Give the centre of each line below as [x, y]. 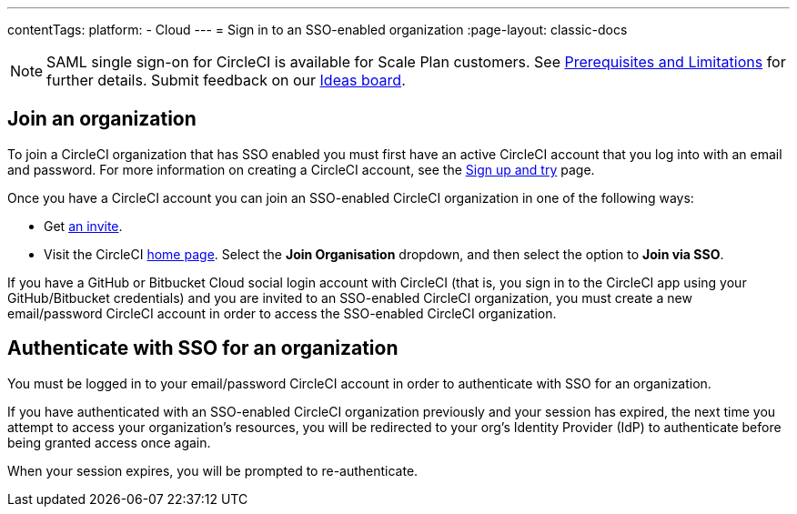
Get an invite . [83, 226]
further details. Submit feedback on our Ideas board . [226, 80]
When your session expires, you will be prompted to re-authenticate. [213, 470]
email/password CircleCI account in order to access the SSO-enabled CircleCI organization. [282, 313]
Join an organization [102, 119]
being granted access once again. [109, 442]
